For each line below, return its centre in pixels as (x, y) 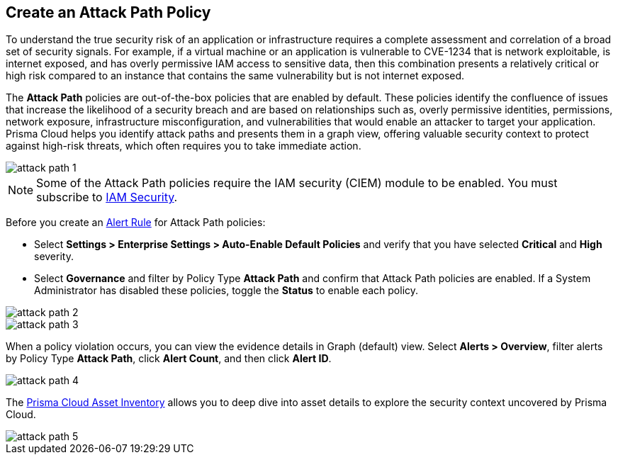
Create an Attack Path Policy (108, 12)
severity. (54, 257)
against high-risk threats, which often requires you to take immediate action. (184, 146)
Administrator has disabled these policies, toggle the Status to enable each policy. (226, 291)
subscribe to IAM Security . (107, 197)
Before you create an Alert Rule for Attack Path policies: (136, 223)
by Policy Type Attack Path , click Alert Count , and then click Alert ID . (169, 359)
